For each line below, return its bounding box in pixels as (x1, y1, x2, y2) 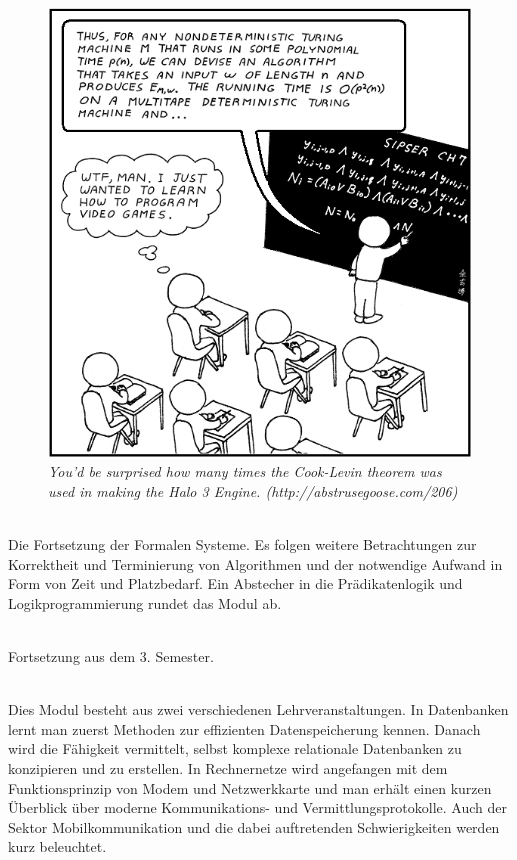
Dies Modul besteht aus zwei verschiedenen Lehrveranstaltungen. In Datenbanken (8, 699, 509, 720)
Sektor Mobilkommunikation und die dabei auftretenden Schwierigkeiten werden (8, 816, 500, 837)
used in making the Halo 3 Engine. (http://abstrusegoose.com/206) (48, 480, 458, 501)
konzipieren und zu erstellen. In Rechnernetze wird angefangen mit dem (8, 758, 448, 778)
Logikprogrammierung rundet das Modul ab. (8, 592, 282, 613)
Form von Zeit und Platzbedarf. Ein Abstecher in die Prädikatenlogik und (8, 573, 463, 594)
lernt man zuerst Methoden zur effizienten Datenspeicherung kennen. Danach (8, 718, 481, 739)
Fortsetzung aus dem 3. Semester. (8, 646, 214, 667)
